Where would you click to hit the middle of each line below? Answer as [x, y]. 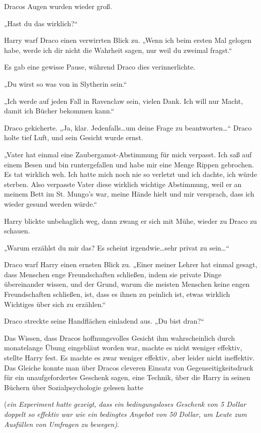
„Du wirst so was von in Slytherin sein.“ [66, 83]
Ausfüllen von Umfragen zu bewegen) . [62, 424]
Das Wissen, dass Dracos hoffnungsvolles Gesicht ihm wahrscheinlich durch [120, 337]
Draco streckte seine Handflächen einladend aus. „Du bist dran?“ [104, 321]
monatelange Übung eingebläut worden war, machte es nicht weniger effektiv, [123, 348]
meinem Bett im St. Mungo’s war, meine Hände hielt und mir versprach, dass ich [129, 194]
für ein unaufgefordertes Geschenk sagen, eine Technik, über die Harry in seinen [127, 377]
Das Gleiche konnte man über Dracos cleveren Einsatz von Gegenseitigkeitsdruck [129, 367]
